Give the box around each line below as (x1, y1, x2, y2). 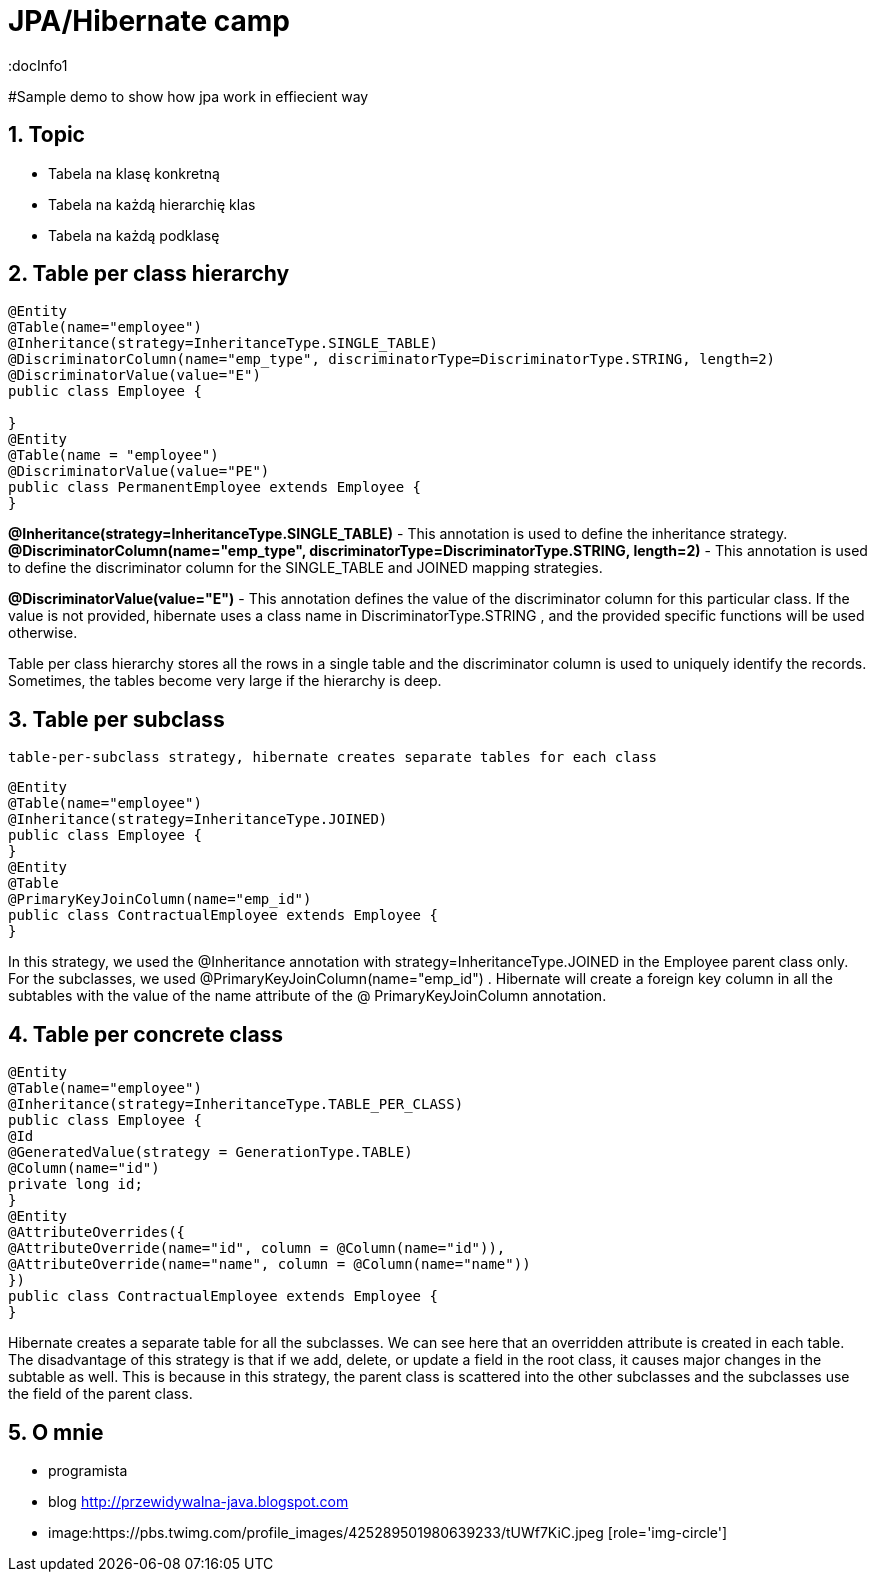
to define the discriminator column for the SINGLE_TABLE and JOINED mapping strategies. (8, 559, 603, 577)
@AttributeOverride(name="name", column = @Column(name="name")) (8, 1256, 531, 1273)
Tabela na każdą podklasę (48, 226, 220, 244)
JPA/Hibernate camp (8, 4, 290, 38)
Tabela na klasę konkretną (48, 164, 220, 182)
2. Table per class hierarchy (8, 261, 290, 287)
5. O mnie (8, 1419, 104, 1445)
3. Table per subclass (8, 706, 225, 732)
